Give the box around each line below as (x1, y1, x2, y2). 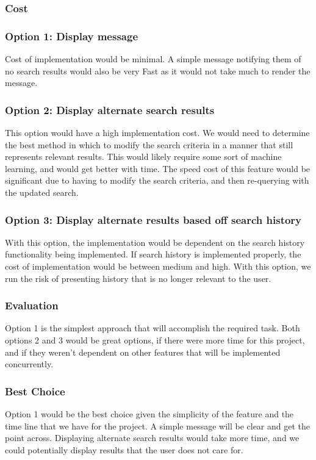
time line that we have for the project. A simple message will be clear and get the (5, 419, 310, 432)
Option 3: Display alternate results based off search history (5, 212, 302, 227)
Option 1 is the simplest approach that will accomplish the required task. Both (5, 322, 300, 334)
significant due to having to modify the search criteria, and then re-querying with (5, 174, 309, 187)
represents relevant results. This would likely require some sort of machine (5, 150, 282, 163)
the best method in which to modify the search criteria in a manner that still (5, 138, 293, 151)
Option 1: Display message (5, 28, 138, 43)
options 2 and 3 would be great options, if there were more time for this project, (5, 334, 305, 347)
